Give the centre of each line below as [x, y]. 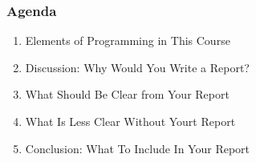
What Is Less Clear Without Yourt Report [130, 121]
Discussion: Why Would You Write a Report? [137, 67]
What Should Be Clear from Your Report [127, 94]
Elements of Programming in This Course [128, 40]
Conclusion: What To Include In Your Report [138, 148]
